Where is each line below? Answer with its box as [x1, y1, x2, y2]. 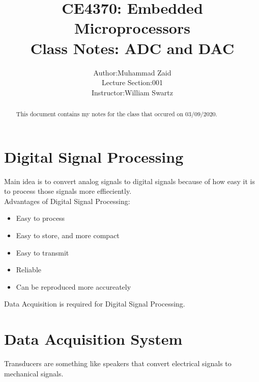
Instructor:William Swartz [91, 87, 174, 97]
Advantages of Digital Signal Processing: [4, 195, 130, 206]
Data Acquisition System [4, 328, 183, 349]
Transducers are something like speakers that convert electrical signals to [4, 358, 232, 369]
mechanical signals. [4, 368, 64, 378]
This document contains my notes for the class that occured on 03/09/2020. [16, 110, 217, 118]
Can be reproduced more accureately [16, 281, 131, 292]
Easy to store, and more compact [16, 230, 120, 241]
